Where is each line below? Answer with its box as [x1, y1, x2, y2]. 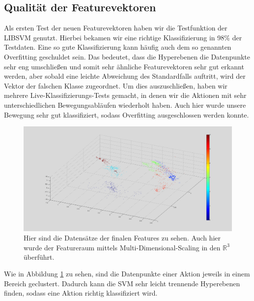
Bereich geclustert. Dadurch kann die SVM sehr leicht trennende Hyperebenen [4, 278, 240, 288]
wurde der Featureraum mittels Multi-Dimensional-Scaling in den [24, 242, 221, 252]
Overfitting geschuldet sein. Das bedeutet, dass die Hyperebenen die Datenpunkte [4, 51, 250, 61]
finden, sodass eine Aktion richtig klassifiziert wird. [4, 288, 158, 298]
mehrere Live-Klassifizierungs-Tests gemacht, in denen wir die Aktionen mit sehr [4, 90, 247, 100]
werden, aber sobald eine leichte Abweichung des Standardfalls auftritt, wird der [4, 71, 246, 81]
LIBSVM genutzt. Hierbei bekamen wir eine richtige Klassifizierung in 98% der [4, 32, 242, 42]
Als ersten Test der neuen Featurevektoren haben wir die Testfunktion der [4, 23, 227, 33]
